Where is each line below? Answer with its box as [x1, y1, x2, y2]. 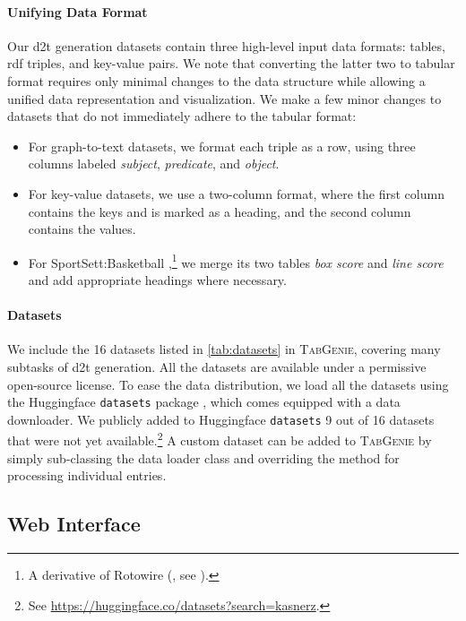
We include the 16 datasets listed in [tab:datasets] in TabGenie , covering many [7, 340, 441, 358]
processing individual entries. [7, 466, 167, 485]
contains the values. [28, 220, 136, 238]
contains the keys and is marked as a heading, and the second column [28, 202, 411, 220]
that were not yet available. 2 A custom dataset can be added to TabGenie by [7, 428, 432, 450]
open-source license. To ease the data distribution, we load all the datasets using [7, 375, 449, 393]
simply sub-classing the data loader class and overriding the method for [7, 448, 400, 467]
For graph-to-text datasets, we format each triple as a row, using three [28, 136, 416, 155]
